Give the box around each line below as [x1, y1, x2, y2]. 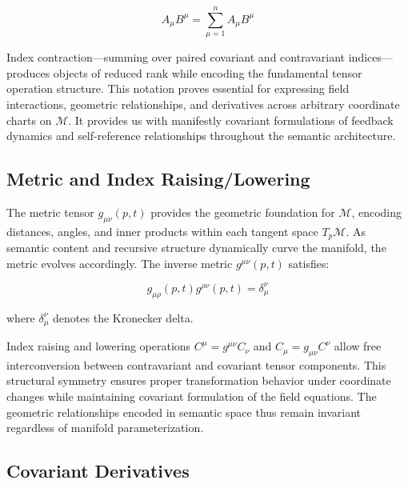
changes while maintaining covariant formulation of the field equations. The [6, 388, 377, 405]
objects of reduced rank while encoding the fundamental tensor [53, 64, 362, 81]
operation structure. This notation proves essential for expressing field [6, 80, 350, 97]
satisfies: [288, 254, 330, 271]
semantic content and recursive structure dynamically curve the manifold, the [6, 239, 386, 256]
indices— [348, 49, 394, 66]
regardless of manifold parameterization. [6, 419, 204, 436]
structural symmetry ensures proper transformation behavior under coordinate [6, 372, 391, 389]
